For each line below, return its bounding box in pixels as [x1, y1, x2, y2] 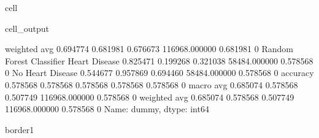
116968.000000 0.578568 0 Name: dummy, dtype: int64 [5, 102, 209, 115]
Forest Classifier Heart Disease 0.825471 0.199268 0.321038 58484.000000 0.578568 [5, 54, 313, 67]
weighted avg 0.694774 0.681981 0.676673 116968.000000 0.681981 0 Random [5, 42, 293, 55]
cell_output [5, 21, 49, 34]
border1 [5, 123, 34, 136]
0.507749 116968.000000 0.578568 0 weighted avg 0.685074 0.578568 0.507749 [5, 90, 294, 103]
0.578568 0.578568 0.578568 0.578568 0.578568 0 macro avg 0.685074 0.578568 [5, 78, 298, 91]
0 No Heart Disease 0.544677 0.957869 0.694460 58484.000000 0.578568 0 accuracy [5, 66, 314, 79]
